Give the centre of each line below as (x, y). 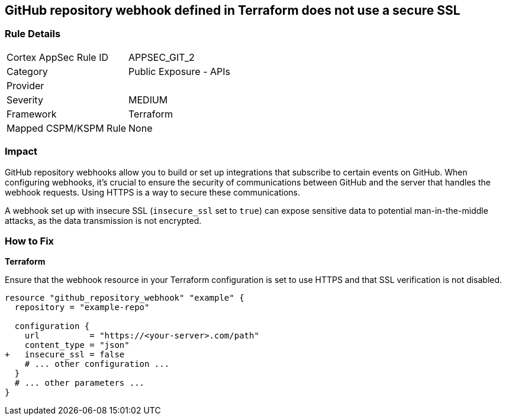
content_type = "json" (77, 345)
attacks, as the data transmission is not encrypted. (103, 220)
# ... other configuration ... (97, 364)
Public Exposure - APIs (179, 71)
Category (27, 71)
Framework (32, 114)
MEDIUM (148, 100)
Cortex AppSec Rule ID (58, 57)
